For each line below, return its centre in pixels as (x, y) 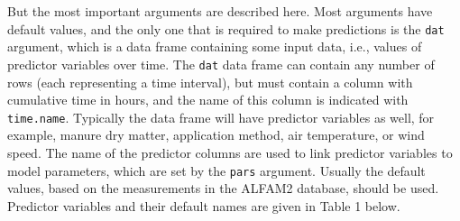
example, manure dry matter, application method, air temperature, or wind (216, 135)
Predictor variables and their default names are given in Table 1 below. (204, 205)
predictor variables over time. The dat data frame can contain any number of (221, 64)
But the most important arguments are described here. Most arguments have (220, 11)
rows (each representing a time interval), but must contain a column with (210, 82)
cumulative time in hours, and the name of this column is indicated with (208, 100)
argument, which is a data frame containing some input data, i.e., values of (215, 46)
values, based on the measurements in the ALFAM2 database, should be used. (223, 188)
